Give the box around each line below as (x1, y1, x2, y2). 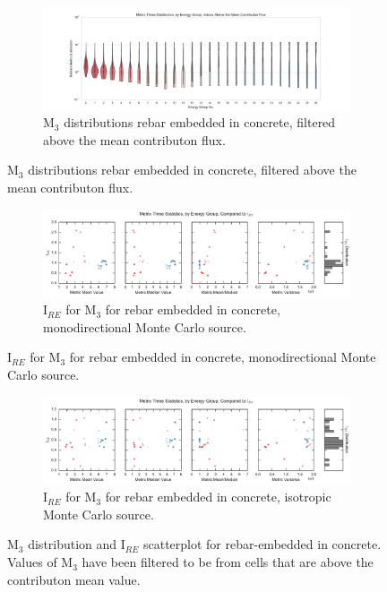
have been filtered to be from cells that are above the (82, 553, 374, 571)
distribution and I (28, 535, 125, 553)
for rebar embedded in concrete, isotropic (105, 487, 331, 506)
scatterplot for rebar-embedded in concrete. (142, 535, 382, 553)
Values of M (7, 553, 73, 571)
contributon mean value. (7, 570, 141, 588)
